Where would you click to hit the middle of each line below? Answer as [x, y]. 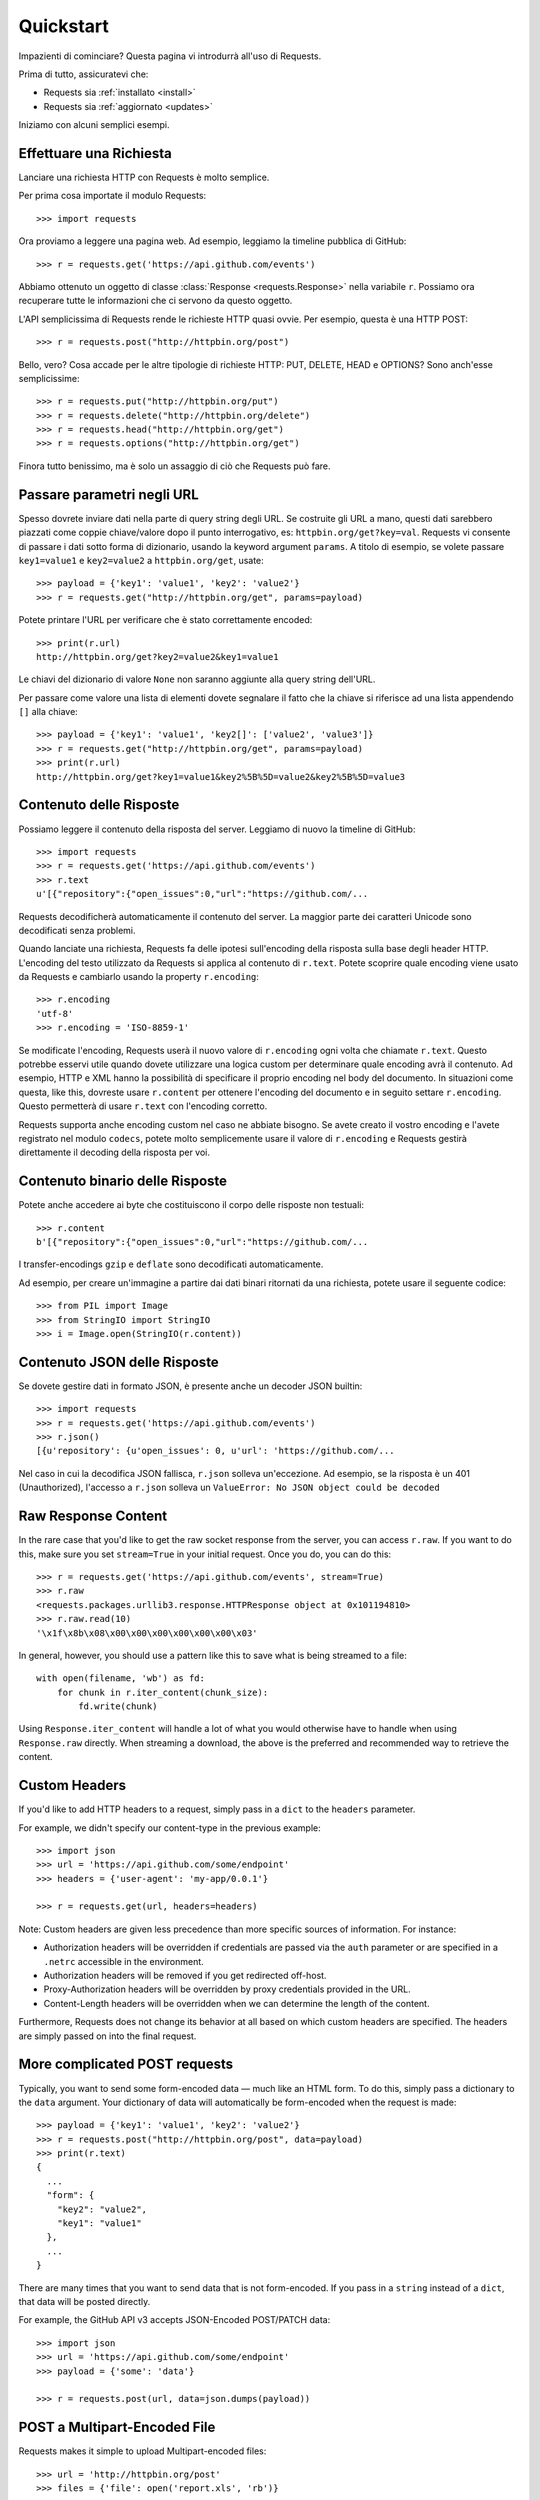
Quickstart [64, 26]
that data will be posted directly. [84, 2301]
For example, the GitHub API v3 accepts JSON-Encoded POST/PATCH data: [174, 2320]
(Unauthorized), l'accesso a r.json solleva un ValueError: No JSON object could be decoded [229, 1487]
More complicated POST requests [126, 2064]
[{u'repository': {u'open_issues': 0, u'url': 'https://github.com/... [215, 1451]
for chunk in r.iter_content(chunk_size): [162, 1692]
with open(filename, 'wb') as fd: [120, 1678]
